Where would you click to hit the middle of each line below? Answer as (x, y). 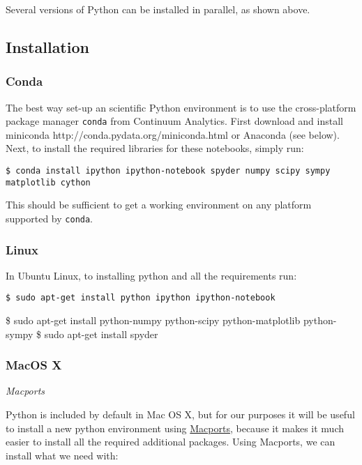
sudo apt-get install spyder (101, 334)
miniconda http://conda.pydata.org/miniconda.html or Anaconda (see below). (173, 134)
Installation (47, 46)
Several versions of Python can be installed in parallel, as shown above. (158, 9)
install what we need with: (62, 455)
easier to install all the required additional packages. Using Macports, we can (171, 442)
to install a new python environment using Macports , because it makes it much (175, 428)
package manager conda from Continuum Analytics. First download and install (174, 121)
